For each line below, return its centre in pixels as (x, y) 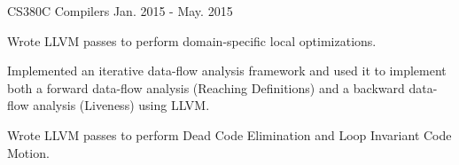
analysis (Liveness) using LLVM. (121, 105)
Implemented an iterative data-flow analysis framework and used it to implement (227, 71)
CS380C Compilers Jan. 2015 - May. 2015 (120, 11)
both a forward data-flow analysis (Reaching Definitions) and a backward (206, 87)
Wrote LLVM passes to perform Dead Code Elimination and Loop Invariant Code (229, 134)
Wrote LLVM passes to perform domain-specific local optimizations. (192, 40)
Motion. (28, 152)
